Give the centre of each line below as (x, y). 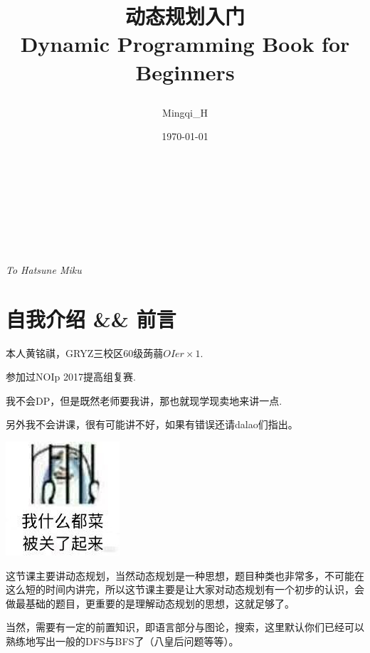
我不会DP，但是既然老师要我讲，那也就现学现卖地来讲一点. (144, 400)
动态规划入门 (185, 16)
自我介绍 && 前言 (91, 318)
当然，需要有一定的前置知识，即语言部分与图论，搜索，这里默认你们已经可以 (185, 627)
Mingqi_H (185, 112)
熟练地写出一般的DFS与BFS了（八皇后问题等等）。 (122, 641)
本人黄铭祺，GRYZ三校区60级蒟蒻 (85, 352)
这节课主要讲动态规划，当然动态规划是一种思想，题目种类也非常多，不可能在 (185, 575)
